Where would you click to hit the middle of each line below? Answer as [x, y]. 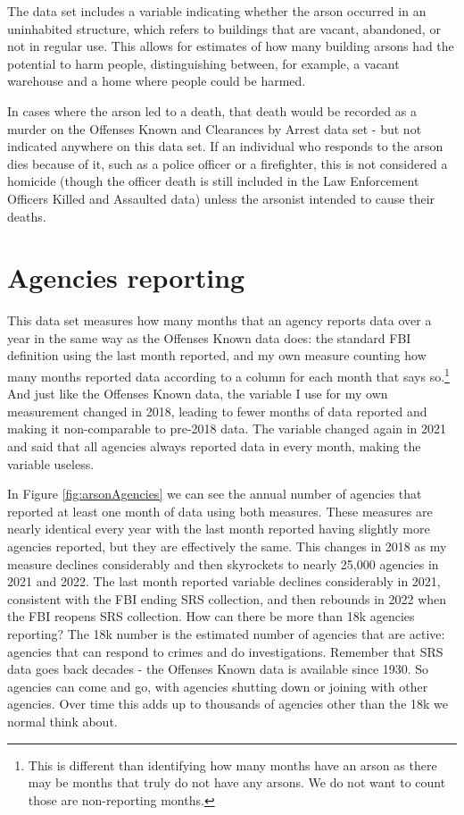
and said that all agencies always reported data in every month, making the [214, 446]
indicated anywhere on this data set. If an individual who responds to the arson [225, 146]
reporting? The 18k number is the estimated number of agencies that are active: [226, 634]
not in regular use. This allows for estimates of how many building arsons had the [231, 46]
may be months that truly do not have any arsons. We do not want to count [237, 782]
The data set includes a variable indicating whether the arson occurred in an [217, 11]
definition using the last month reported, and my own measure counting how [217, 355]
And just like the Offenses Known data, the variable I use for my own [198, 394]
